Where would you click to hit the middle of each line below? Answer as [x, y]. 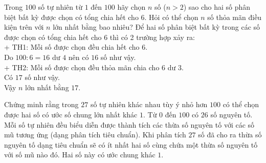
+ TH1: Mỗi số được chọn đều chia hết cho [72, 47]
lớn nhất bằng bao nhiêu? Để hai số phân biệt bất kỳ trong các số [157, 27]
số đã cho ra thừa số [230, 135]
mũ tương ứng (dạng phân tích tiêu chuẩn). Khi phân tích [95, 135]
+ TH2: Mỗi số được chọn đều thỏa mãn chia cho [82, 67]
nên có [79, 57]
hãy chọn [131, 7]
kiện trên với [24, 27]
